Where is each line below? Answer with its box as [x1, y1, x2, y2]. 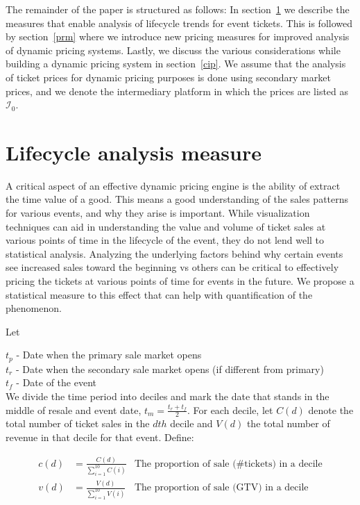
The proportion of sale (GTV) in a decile [134, 483, 309, 493]
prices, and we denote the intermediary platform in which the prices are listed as [6, 83, 349, 98]
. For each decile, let [187, 402, 273, 417]
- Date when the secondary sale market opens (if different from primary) [15, 361, 324, 376]
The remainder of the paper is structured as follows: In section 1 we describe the [6, 2, 350, 16]
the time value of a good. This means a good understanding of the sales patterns [6, 192, 349, 206]
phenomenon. [6, 301, 62, 315]
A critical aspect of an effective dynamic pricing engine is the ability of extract [6, 178, 341, 192]
